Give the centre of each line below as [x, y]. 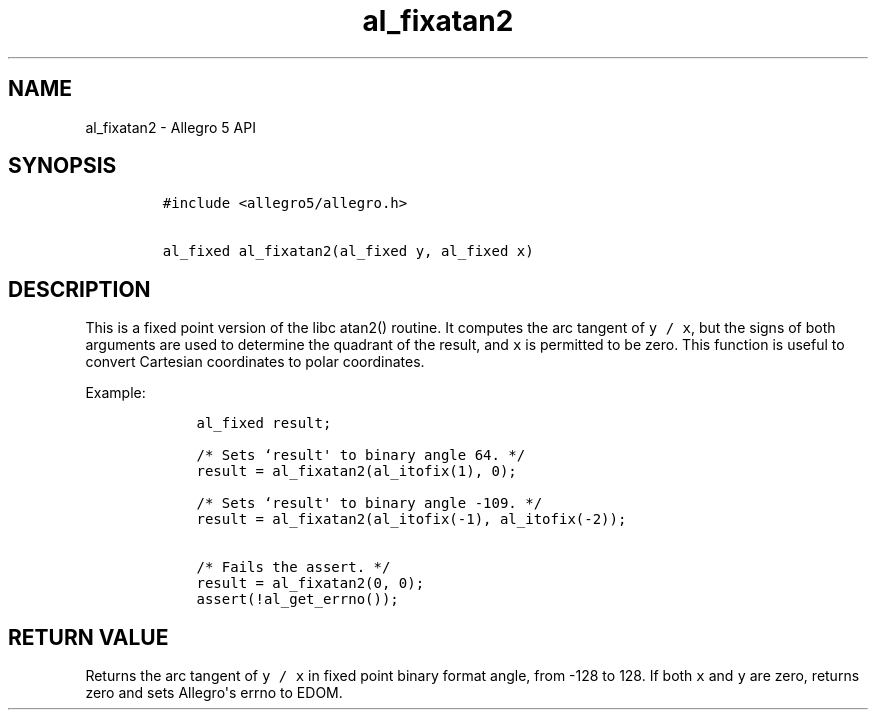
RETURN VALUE [88, 637]
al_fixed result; [264, 423]
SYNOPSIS [62, 166]
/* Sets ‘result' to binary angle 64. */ [361, 455]
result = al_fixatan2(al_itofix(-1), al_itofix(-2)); [411, 519]
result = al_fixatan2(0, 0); [310, 583]
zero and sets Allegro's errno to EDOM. [214, 693]
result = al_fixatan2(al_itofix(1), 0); [356, 471]
